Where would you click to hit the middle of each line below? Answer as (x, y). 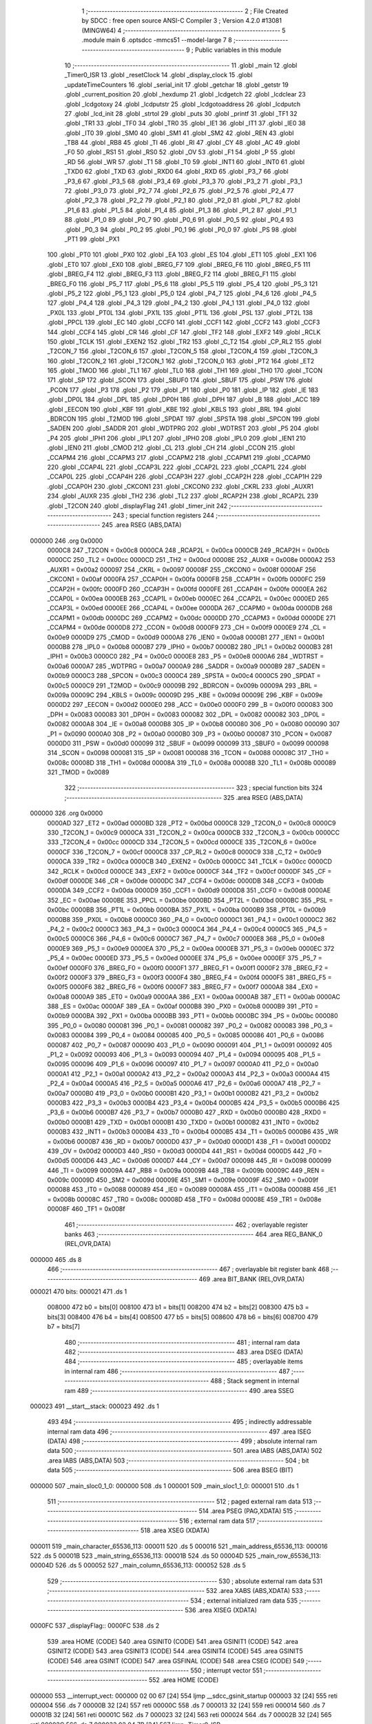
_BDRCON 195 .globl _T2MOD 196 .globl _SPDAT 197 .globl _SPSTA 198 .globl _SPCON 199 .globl (184, 419)
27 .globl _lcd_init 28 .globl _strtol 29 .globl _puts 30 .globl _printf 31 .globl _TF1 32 (181, 113)
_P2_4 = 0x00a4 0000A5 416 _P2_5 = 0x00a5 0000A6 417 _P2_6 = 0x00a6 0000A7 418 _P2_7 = (184, 1083)
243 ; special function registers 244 (164, 515)
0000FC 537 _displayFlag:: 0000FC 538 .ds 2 (95, 1626)
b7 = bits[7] (64, 1327)
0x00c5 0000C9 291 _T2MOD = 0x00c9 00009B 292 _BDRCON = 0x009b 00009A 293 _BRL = (183, 685)
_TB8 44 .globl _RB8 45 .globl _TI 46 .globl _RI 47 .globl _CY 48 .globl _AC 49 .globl (182, 143)
